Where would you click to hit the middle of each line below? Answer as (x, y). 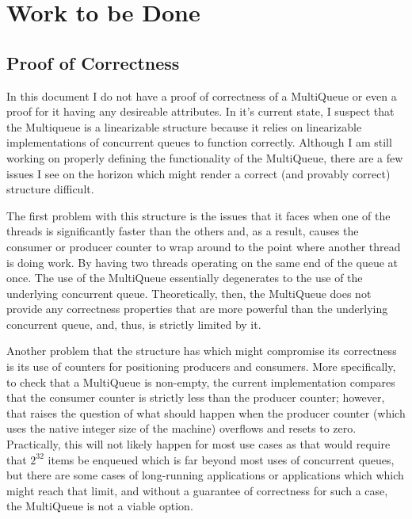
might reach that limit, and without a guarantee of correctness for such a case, (197, 490)
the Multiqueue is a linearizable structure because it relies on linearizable (184, 126)
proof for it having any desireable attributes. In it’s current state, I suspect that (200, 111)
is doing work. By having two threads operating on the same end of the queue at (202, 262)
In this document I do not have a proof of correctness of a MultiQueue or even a (202, 95)
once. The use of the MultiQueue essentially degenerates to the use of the (185, 278)
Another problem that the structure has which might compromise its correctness (202, 351)
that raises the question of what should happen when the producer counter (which (206, 412)
